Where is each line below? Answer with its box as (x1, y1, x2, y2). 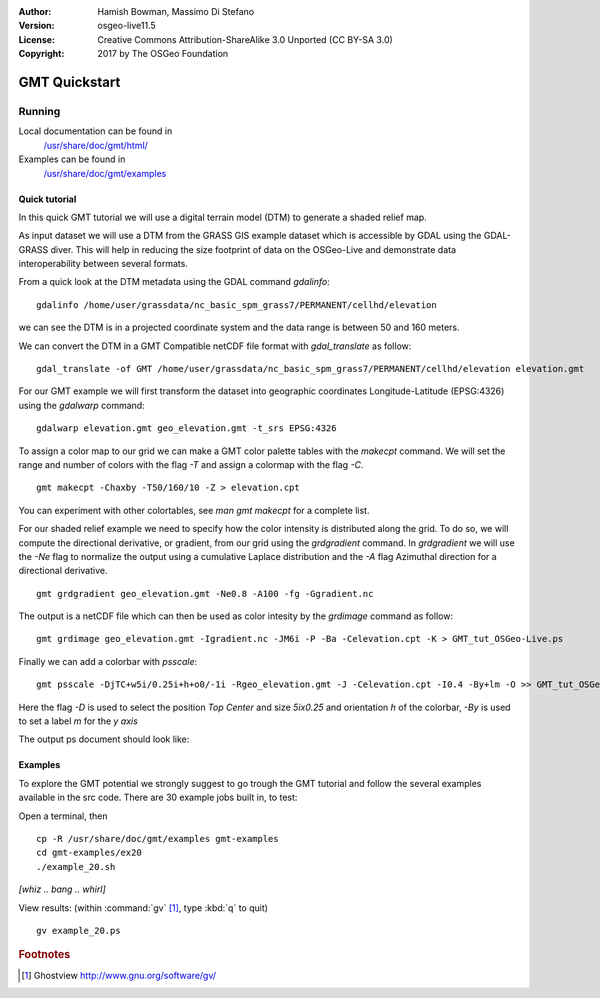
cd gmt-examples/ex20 (36, 847, 142, 859)
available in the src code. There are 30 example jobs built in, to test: (18, 791, 298, 804)
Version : (18, 20, 55, 32)
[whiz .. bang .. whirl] (18, 883, 106, 895)
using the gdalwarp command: (18, 399, 145, 411)
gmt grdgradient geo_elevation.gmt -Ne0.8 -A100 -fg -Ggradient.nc (36, 588, 374, 599)
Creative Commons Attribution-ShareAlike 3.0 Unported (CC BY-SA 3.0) (97, 33, 394, 45)
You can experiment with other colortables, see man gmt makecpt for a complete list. (18, 504, 370, 516)
